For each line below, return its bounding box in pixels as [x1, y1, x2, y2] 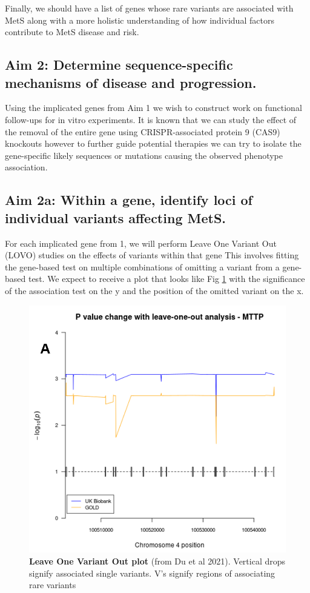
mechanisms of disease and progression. [5, 73, 257, 92]
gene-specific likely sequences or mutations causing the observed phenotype [5, 149, 283, 161]
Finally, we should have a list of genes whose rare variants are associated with [5, 2, 294, 14]
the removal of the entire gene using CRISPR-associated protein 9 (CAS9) [5, 125, 280, 138]
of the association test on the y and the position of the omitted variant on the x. [5, 284, 304, 296]
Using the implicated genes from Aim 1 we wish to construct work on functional [5, 101, 302, 114]
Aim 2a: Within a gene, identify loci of [5, 190, 252, 209]
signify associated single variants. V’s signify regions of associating [29, 566, 275, 579]
